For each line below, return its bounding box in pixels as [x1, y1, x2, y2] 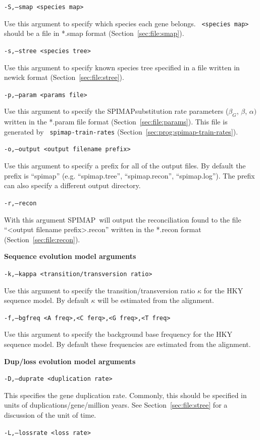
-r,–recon [4, 199, 37, 207]
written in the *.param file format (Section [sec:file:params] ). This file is [4, 116, 228, 127]
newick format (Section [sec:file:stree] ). [4, 72, 124, 82]
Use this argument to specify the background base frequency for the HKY [4, 329, 232, 339]
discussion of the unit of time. [4, 410, 96, 420]
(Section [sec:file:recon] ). [4, 234, 80, 244]
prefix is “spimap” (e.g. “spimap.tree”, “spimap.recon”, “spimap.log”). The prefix [4, 170, 255, 181]
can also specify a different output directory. [4, 180, 141, 191]
